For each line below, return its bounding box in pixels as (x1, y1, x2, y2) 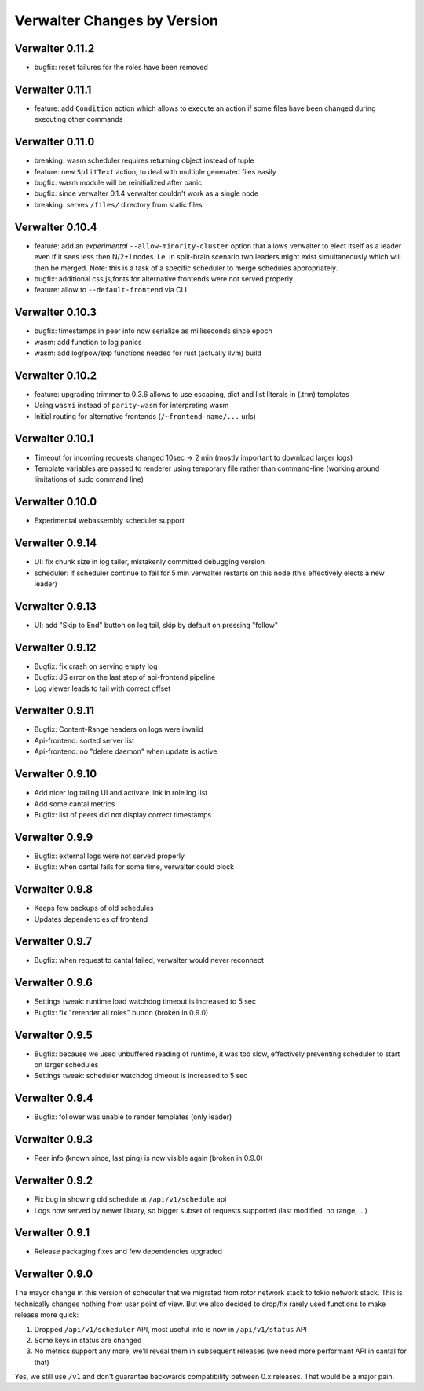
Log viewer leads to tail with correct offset (34, 684, 171, 693)
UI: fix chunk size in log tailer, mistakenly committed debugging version (34, 557, 265, 567)
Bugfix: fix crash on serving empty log (34, 661, 158, 671)
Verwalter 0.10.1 (14, 432, 94, 446)
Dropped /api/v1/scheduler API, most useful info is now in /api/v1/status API (34, 1324, 308, 1334)
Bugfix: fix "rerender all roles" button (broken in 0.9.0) (34, 1007, 209, 1017)
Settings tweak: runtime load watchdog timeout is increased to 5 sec (34, 996, 257, 1006)
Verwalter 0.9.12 (14, 640, 97, 654)
